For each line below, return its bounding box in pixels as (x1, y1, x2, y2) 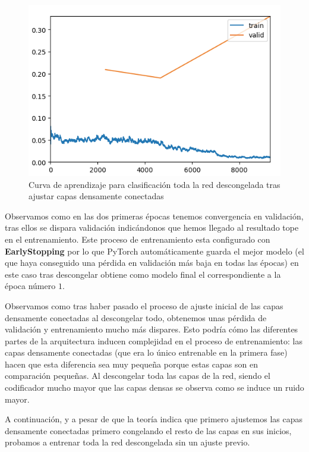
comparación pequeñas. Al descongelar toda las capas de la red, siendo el (5, 369, 270, 382)
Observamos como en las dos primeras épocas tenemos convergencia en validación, (5, 209, 304, 222)
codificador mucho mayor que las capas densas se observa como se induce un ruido (5, 381, 304, 394)
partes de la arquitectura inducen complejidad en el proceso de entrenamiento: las (5, 334, 302, 347)
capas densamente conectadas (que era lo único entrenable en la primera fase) (5, 346, 288, 359)
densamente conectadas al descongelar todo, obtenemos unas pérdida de (5, 311, 267, 324)
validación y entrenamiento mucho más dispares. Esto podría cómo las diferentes (5, 323, 298, 335)
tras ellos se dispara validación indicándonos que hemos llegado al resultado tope (5, 221, 299, 234)
